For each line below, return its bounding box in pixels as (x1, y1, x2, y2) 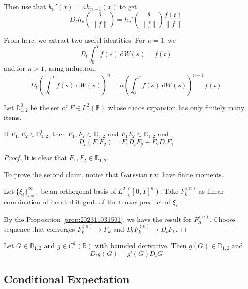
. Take (160, 186, 179, 196)
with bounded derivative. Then (95, 240, 187, 250)
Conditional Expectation (4, 272, 130, 287)
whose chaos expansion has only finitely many (108, 102, 245, 112)
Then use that (4, 1, 46, 11)
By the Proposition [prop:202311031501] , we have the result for (4, 214, 192, 224)
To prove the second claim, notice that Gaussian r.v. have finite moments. (4, 169, 224, 179)
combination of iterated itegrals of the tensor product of (4, 196, 170, 206)
